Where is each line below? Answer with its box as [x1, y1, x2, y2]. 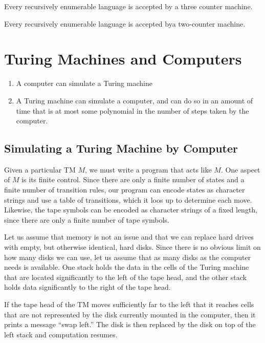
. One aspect [220, 164, 260, 175]
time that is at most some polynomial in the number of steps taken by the [16, 105, 249, 116]
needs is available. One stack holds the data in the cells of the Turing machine [4, 262, 249, 272]
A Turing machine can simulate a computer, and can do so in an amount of [16, 95, 253, 105]
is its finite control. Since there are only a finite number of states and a [21, 174, 245, 185]
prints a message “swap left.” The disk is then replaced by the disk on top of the [4, 319, 256, 330]
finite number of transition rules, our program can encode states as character [4, 184, 245, 195]
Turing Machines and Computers [4, 48, 242, 69]
